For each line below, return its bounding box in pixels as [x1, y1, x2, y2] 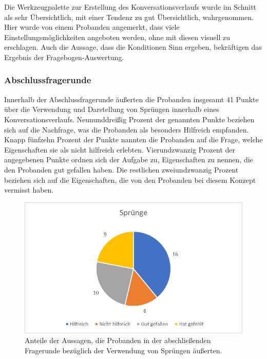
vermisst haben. [4, 184, 54, 195]
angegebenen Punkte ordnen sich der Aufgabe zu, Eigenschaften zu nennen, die [4, 154, 253, 165]
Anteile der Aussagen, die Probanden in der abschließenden [25, 335, 211, 346]
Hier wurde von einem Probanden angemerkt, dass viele [4, 22, 180, 32]
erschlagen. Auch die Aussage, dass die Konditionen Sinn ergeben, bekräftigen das [4, 42, 262, 52]
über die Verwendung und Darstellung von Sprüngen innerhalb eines [4, 104, 219, 115]
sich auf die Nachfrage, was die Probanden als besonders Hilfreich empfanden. [4, 124, 249, 135]
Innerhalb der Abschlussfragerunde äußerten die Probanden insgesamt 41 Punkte [4, 93, 259, 104]
